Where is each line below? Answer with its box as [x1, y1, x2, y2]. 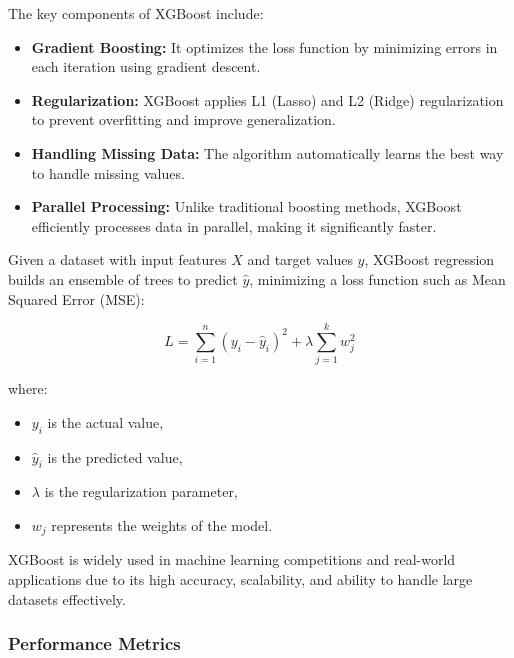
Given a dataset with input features [8, 249, 227, 270]
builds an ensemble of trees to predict [8, 268, 238, 289]
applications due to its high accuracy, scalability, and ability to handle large [8, 569, 473, 590]
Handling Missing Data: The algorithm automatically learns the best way [31, 142, 504, 163]
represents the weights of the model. [51, 515, 273, 536]
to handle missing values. [31, 162, 185, 183]
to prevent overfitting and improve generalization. [31, 109, 336, 130]
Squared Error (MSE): [8, 288, 145, 309]
